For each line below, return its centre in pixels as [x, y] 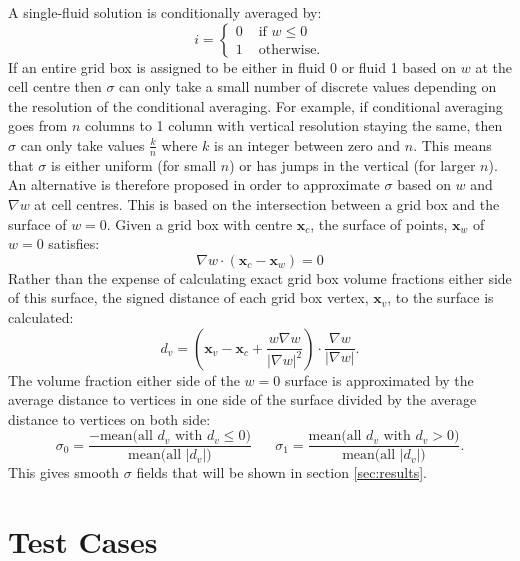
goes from [38, 125]
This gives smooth [64, 472]
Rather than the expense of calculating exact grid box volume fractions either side [260, 277]
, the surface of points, [379, 223]
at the [494, 66]
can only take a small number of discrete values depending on [308, 86]
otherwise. [289, 50]
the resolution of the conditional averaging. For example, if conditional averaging [255, 105]
